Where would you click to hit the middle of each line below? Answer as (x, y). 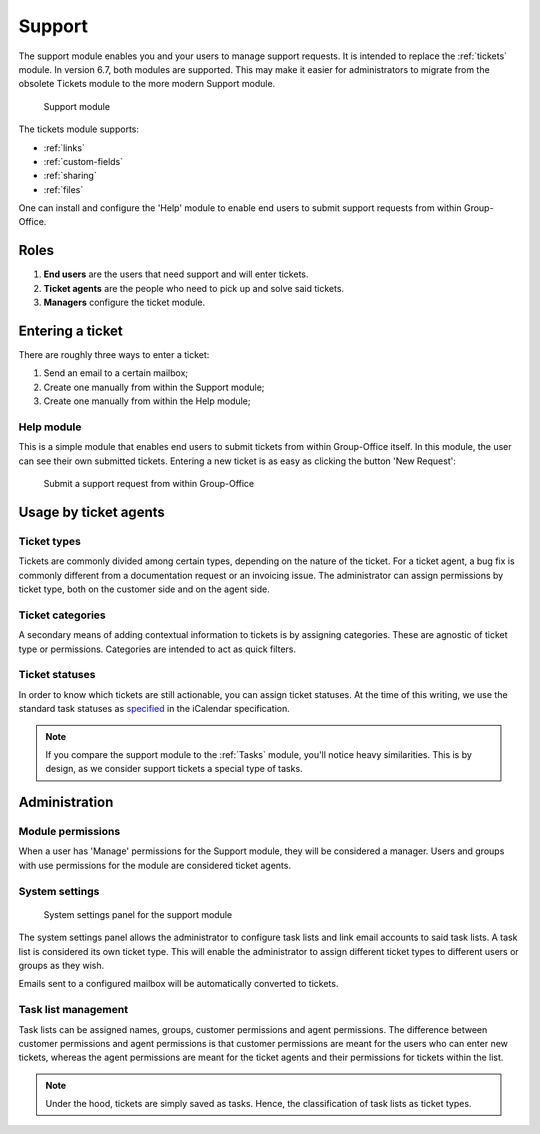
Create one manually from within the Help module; (147, 401)
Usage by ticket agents (91, 511)
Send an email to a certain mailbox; (116, 373)
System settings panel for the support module (138, 914)
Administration (66, 802)
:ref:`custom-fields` (83, 161)
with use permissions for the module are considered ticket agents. (155, 865)
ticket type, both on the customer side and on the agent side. (144, 589)
